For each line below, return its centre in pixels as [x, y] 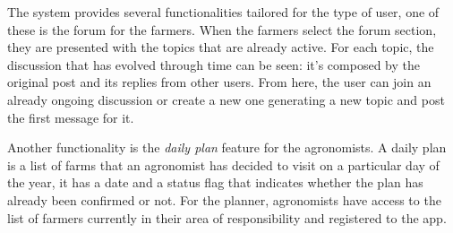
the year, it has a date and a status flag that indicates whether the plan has [215, 182]
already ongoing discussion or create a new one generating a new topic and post [226, 99]
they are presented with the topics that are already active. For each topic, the [221, 47]
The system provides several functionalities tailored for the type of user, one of [223, 12]
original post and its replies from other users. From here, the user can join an [219, 82]
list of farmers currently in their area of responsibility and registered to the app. [227, 217]
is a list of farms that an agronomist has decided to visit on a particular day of [223, 164]
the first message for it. [71, 117]
